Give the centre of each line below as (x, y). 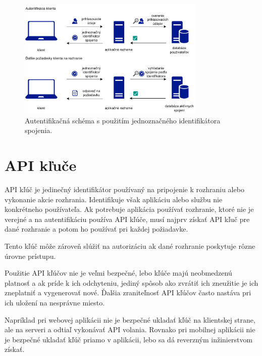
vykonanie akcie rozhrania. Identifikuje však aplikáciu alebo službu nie (114, 199)
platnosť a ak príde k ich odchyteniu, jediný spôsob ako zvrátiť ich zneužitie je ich (132, 282)
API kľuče (41, 165)
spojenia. (39, 130)
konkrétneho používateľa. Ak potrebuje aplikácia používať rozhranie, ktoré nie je (129, 209)
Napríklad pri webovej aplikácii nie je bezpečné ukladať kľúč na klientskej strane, (130, 319)
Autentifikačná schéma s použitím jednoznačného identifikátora (123, 120)
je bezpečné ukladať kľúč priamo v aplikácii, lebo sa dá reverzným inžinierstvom (129, 339)
